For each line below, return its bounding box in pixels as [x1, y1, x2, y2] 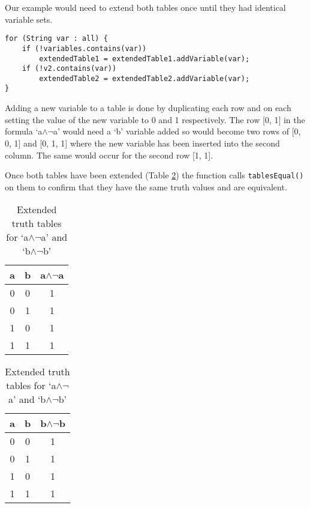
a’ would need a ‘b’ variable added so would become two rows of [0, [53, 125, 301, 138]
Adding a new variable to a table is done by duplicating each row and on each [5, 101, 291, 114]
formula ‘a [5, 125, 43, 138]
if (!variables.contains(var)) [22, 44, 147, 53]
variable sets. [5, 13, 53, 25]
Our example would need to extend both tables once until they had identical [5, 1, 286, 13]
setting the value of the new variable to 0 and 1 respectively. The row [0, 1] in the [5, 113, 305, 125]
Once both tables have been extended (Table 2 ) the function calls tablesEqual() [5, 169, 304, 181]
